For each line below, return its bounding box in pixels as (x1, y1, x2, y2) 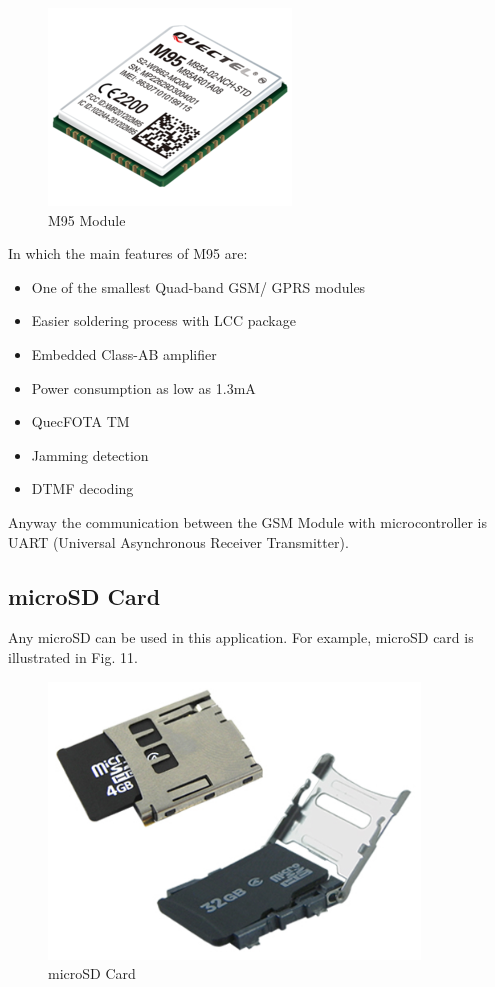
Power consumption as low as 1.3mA (31, 377, 256, 398)
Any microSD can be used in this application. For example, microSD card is (8, 627, 474, 648)
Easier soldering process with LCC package (31, 310, 296, 331)
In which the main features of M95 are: (8, 243, 248, 264)
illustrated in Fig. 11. (8, 646, 138, 667)
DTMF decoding (31, 478, 134, 499)
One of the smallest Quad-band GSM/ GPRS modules (31, 276, 366, 297)
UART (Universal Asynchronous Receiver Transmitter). (8, 531, 349, 552)
